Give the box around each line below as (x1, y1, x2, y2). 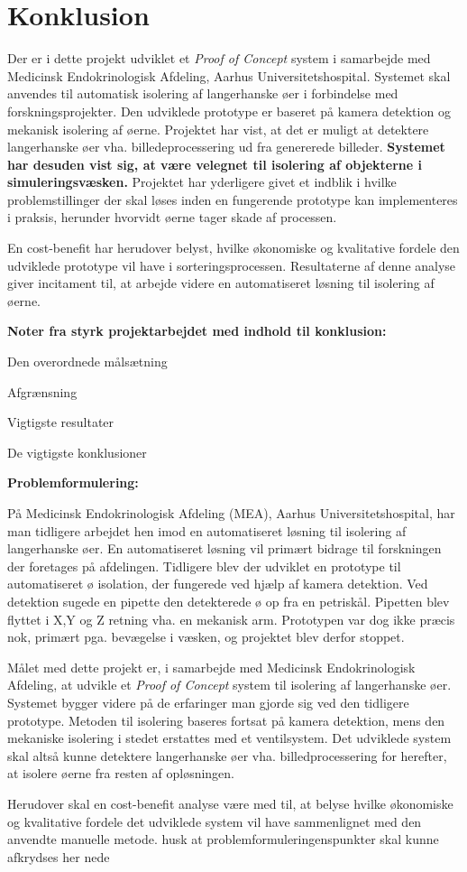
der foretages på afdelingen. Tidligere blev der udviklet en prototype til (7, 556, 401, 575)
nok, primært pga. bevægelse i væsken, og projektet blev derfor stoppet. (7, 627, 405, 646)
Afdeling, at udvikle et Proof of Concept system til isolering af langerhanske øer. (7, 675, 452, 694)
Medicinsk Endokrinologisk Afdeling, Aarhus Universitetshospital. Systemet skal (7, 66, 451, 85)
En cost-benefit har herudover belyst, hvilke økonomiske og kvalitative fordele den (7, 238, 460, 257)
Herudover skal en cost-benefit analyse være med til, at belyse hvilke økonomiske (7, 793, 453, 812)
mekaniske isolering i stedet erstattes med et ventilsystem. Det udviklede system (7, 728, 452, 747)
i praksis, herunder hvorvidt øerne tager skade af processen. (7, 208, 337, 227)
